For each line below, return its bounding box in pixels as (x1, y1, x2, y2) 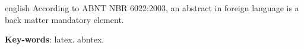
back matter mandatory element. (5, 13, 124, 25)
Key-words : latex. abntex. (5, 33, 104, 45)
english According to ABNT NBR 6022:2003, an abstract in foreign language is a (5, 2, 299, 14)
